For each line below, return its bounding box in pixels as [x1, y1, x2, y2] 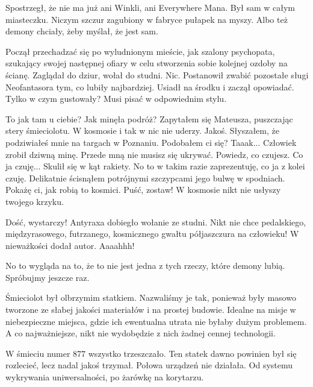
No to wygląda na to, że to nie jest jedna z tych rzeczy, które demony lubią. [5, 259, 285, 272]
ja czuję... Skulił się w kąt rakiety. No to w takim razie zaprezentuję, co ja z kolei [5, 160, 305, 172]
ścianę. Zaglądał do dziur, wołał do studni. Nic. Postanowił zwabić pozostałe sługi [5, 68, 309, 81]
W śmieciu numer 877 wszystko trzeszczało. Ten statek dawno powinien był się [5, 347, 297, 359]
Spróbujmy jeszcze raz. [5, 271, 90, 283]
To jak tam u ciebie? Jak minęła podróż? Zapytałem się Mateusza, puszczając [5, 112, 293, 125]
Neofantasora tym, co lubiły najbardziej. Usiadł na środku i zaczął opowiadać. [5, 80, 294, 93]
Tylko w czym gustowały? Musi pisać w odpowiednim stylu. [5, 92, 227, 105]
